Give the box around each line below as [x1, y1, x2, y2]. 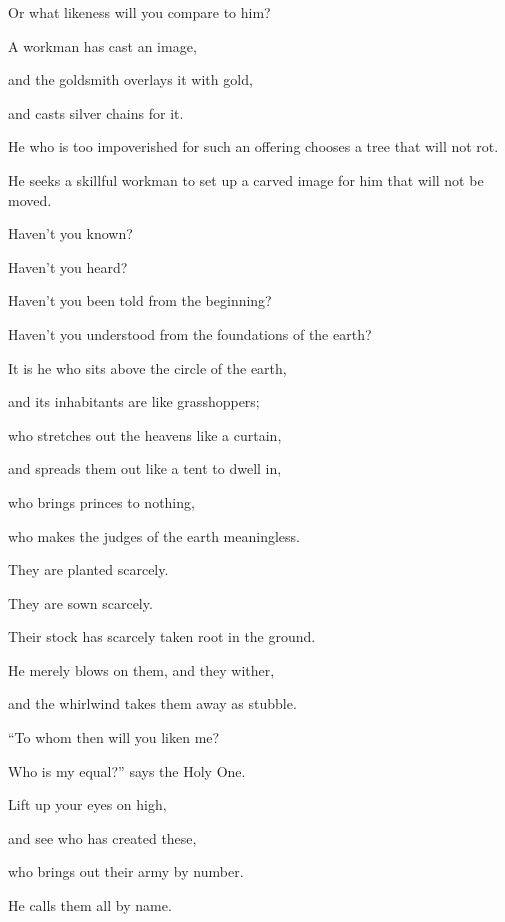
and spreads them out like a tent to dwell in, [8, 458, 282, 479]
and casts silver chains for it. [8, 102, 184, 123]
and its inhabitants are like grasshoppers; [8, 391, 260, 412]
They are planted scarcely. [8, 559, 169, 580]
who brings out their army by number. [8, 861, 244, 882]
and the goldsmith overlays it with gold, [8, 69, 253, 90]
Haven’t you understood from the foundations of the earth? [8, 323, 372, 344]
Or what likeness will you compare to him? [8, 2, 271, 22]
